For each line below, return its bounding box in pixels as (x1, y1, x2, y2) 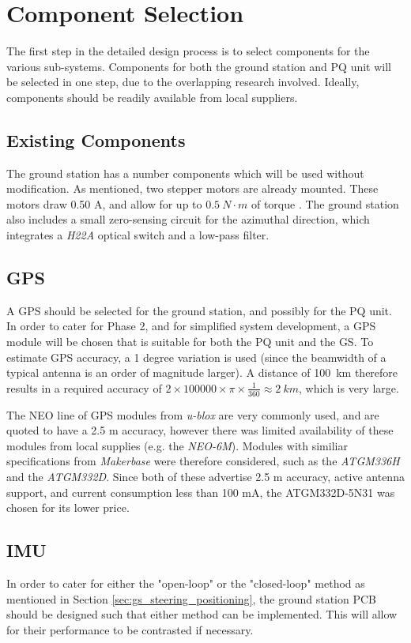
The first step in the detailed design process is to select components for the (6, 43, 370, 59)
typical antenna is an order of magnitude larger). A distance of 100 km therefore (6, 364, 398, 381)
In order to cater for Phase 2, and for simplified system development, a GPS (6, 318, 376, 334)
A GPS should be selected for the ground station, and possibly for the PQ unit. (6, 302, 392, 318)
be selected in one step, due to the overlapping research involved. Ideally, (6, 73, 360, 90)
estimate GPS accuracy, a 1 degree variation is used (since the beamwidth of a (6, 348, 386, 365)
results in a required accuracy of (6, 379, 162, 396)
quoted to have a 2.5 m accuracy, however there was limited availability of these (6, 422, 394, 438)
